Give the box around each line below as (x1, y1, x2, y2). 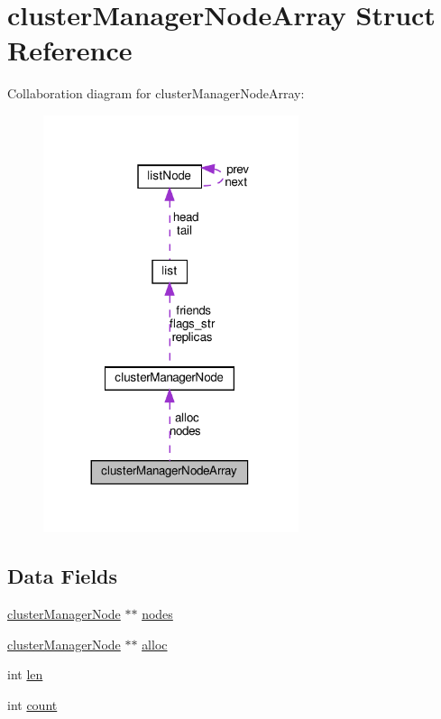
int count (7, 695, 58, 714)
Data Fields (7, 562, 118, 590)
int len (7, 665, 43, 684)
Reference (7, 32, 133, 69)
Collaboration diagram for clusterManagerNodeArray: (7, 84, 305, 103)
